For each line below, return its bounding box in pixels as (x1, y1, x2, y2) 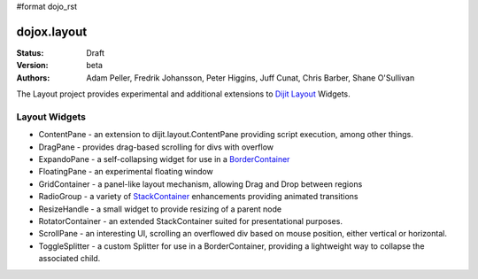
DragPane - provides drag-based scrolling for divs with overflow (38, 142, 274, 152)
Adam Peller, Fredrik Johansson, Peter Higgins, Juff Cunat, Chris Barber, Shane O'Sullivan (86, 72, 415, 83)
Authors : (16, 72, 50, 83)
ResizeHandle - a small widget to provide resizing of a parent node (38, 204, 282, 214)
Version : (16, 60, 49, 71)
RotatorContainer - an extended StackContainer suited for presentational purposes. (38, 215, 343, 226)
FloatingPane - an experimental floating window (38, 167, 214, 177)
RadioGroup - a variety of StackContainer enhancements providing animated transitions (38, 191, 358, 202)
